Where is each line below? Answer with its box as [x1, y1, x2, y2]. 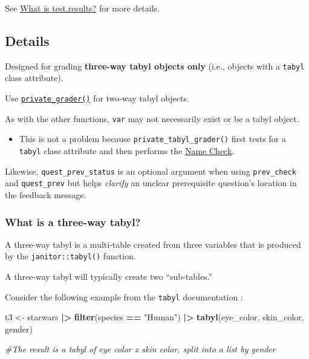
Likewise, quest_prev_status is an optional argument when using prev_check [5, 164, 296, 177]
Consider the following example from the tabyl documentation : [5, 290, 243, 303]
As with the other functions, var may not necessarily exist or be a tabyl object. [5, 112, 299, 125]
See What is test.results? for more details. [5, 2, 160, 14]
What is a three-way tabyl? [5, 214, 141, 229]
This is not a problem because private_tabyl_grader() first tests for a [19, 132, 286, 145]
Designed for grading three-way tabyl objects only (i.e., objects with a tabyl [5, 59, 305, 72]
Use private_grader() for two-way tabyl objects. [5, 92, 189, 105]
